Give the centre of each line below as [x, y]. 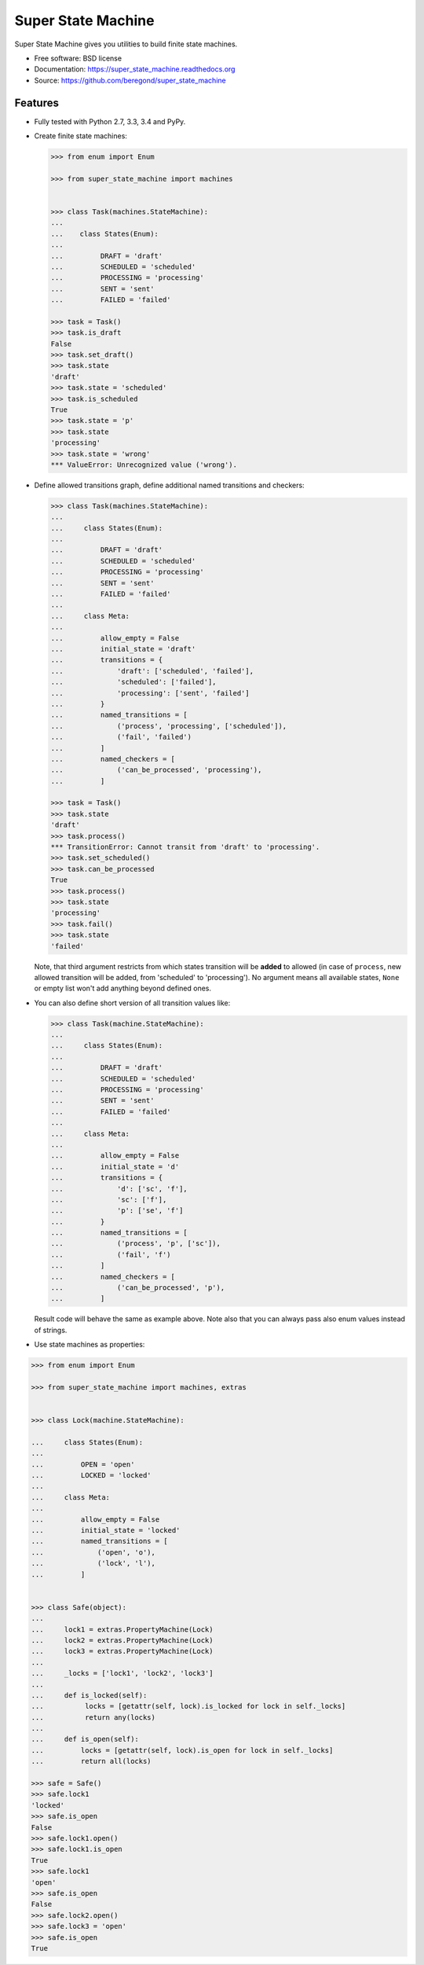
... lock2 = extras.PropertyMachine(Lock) [122, 1640]
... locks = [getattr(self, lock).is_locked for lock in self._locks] [188, 1706]
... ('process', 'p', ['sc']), [136, 1243]
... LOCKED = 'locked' [91, 1475]
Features [37, 103]
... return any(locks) [93, 1717]
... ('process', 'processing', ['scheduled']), [169, 726]
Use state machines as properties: [90, 1345]
